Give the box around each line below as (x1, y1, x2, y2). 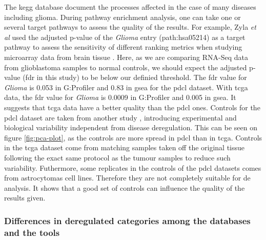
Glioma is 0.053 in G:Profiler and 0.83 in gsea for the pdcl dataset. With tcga (4, 82, 248, 92)
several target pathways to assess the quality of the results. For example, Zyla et (4, 22, 256, 32)
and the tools (4, 226, 60, 238)
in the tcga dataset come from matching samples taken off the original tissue (4, 142, 245, 153)
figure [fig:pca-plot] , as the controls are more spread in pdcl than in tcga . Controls (4, 132, 262, 143)
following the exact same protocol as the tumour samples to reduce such (4, 152, 231, 163)
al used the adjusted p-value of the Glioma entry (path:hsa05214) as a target (4, 31, 245, 42)
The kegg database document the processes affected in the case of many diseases (4, 2, 256, 12)
